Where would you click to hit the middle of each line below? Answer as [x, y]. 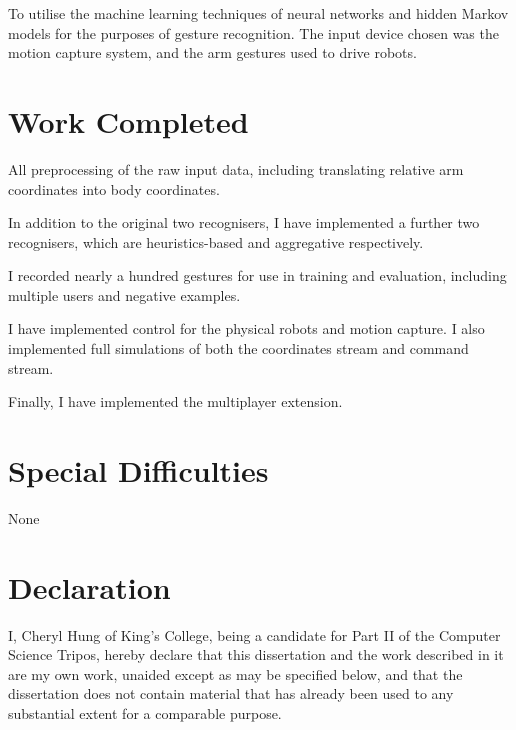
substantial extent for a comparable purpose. [145, 713]
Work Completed [128, 120]
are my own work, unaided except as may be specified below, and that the [235, 673]
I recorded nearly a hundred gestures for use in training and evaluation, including [257, 275]
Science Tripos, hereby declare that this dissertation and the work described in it [256, 654]
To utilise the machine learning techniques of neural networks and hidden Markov [258, 13]
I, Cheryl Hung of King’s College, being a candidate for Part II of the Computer [254, 634]
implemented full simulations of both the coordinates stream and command [238, 348]
